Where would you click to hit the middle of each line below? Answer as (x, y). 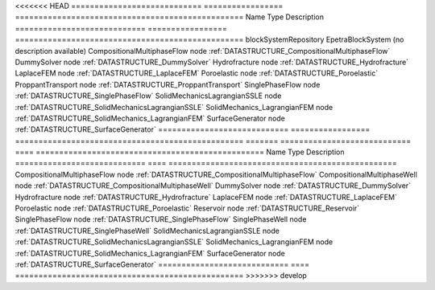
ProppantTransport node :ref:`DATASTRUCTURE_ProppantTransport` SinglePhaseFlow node (168, 84)
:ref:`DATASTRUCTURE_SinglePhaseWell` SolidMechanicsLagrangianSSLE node (147, 231)
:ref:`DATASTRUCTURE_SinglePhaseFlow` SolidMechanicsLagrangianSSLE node (148, 96)
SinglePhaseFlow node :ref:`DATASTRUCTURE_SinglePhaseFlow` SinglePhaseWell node (161, 219)
